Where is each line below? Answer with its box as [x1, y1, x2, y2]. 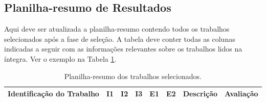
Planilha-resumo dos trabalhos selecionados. [64, 70, 202, 81]
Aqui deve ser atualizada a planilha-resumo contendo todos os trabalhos [4, 23, 230, 34]
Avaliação [225, 88, 258, 99]
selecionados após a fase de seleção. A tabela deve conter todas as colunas [4, 33, 235, 44]
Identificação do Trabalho [8, 88, 99, 99]
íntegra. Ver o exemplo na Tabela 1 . [4, 53, 117, 64]
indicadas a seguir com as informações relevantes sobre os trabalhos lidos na [4, 43, 242, 54]
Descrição [183, 88, 218, 99]
